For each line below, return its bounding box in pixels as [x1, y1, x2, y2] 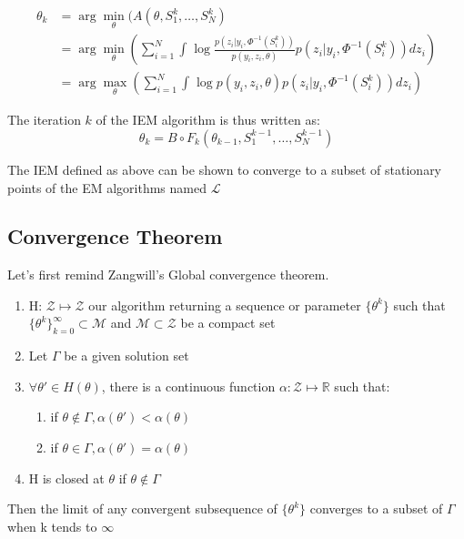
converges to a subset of [309, 499, 443, 518]
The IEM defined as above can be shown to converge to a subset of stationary [7, 159, 442, 178]
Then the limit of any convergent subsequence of [7, 499, 277, 518]
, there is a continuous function [101, 376, 276, 395]
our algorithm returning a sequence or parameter [88, 295, 361, 314]
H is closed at [28, 468, 105, 487]
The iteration [7, 110, 81, 129]
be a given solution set [64, 346, 189, 365]
